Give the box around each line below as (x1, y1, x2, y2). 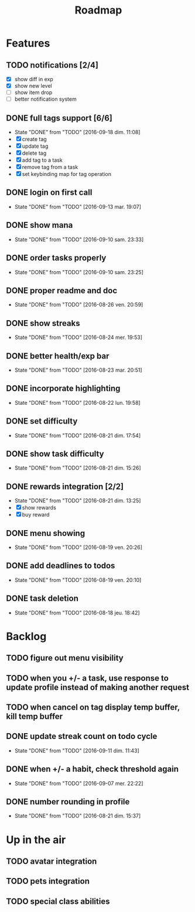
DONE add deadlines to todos (6, 561, 115, 571)
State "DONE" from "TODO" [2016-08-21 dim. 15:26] (14, 464, 141, 471)
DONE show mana (6, 220, 73, 230)
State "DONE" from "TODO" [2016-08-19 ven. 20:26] (14, 544, 142, 551)
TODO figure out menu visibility (6, 653, 124, 663)
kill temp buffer (6, 711, 63, 721)
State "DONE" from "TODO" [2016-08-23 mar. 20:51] (14, 366, 142, 374)
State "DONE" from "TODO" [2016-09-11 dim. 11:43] (14, 747, 139, 754)
